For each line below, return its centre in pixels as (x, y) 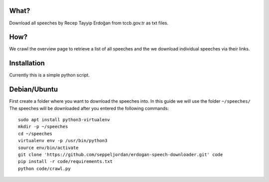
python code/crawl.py (44, 169)
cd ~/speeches (35, 134)
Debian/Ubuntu (34, 90)
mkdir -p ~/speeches (43, 127)
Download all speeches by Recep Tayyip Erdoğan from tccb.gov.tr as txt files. (89, 23)
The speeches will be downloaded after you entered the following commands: (89, 108)
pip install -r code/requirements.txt (66, 162)
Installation (27, 63)
